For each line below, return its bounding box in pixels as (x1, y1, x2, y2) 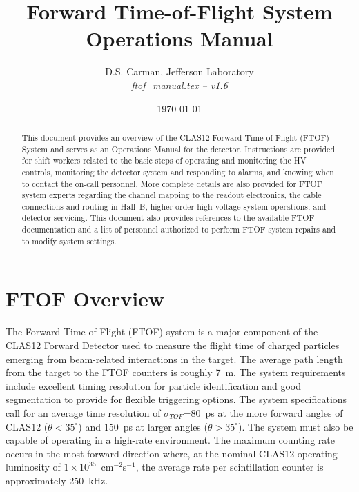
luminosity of (6, 460, 61, 474)
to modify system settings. (21, 235, 117, 246)
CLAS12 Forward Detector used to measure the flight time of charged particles (6, 337, 340, 352)
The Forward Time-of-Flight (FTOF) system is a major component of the (6, 324, 318, 339)
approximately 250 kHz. (6, 473, 108, 487)
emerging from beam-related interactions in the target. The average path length (6, 351, 343, 366)
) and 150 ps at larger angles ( (78, 419, 208, 433)
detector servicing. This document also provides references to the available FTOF (21, 212, 315, 224)
